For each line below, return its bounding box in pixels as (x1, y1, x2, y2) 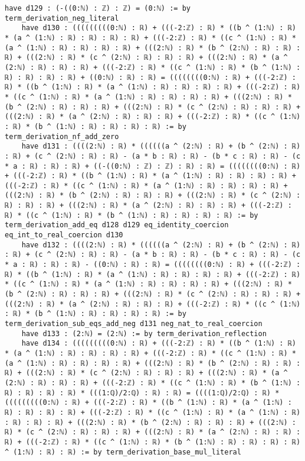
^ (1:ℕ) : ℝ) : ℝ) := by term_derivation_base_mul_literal (5, 447, 241, 456)
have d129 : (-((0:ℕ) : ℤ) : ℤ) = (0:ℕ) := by (5, 4, 191, 12)
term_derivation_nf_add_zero (5, 132, 119, 141)
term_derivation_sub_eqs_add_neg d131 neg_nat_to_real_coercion (5, 320, 263, 328)
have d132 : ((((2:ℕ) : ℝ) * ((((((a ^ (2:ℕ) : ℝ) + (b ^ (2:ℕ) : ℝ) (21, 240, 301, 249)
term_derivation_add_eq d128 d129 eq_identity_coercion (5, 221, 229, 230)
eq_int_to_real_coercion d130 (5, 231, 123, 240)
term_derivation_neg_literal (5, 14, 119, 22)
